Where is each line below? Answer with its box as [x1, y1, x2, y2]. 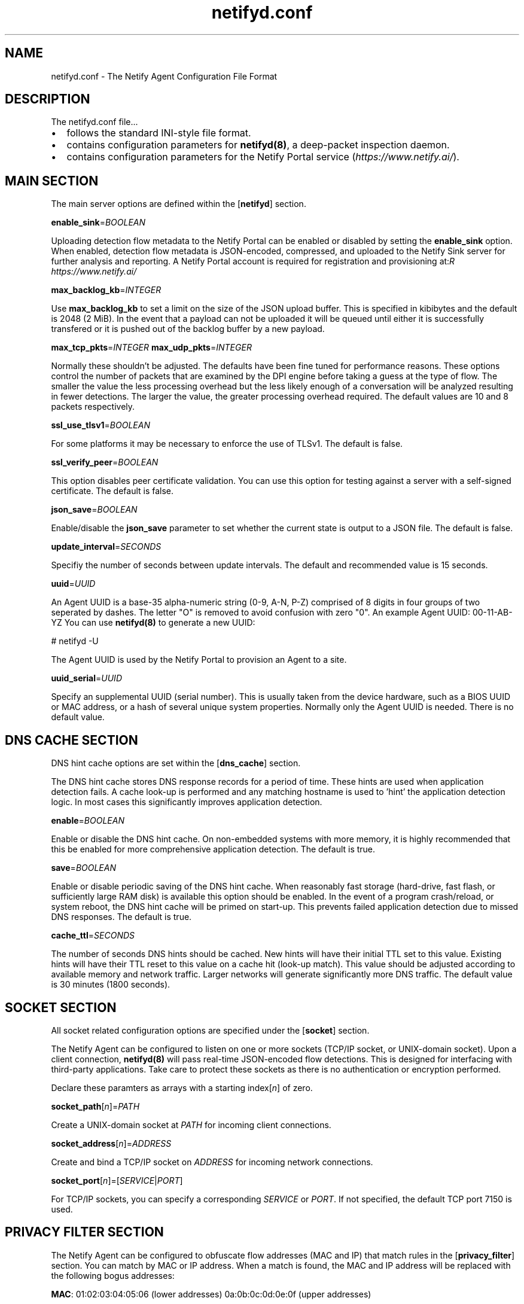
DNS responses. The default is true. [51, 912, 192, 922]
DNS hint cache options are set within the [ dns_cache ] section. [51, 758, 301, 769]
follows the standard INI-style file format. [66, 127, 251, 139]
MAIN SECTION [5, 173, 99, 188]
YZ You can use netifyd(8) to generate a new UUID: [51, 617, 255, 628]
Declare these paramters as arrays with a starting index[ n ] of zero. [51, 1082, 313, 1093]
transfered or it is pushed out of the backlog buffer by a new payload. [51, 324, 325, 334]
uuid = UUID [51, 578, 96, 589]
